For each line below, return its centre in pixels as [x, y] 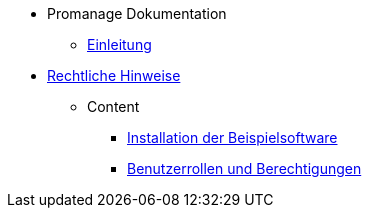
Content [113, 106]
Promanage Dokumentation [137, 13]
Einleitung [119, 44]
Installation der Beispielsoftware [232, 137]
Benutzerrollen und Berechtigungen [244, 168]
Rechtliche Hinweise [114, 75]
